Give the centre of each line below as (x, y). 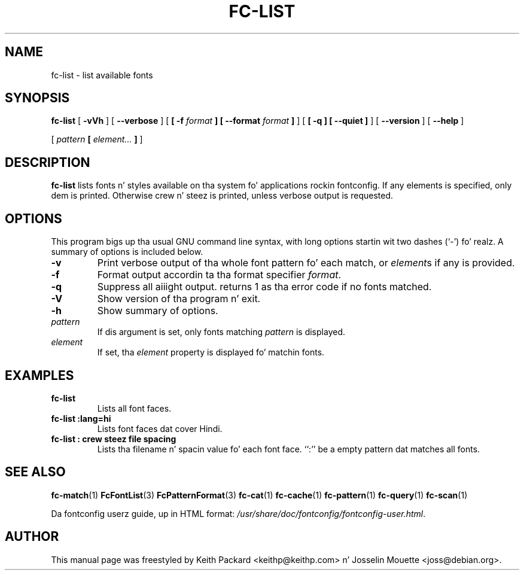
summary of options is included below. (127, 252)
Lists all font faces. (134, 408)
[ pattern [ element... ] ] (97, 139)
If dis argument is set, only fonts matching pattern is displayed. (221, 332)
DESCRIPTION (48, 162)
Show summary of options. (158, 311)
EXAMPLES (39, 375)
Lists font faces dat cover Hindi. (160, 428)
